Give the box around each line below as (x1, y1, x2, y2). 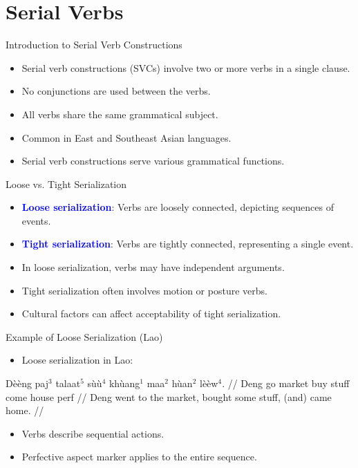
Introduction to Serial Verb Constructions (6, 37, 182, 52)
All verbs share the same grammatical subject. (21, 106, 218, 121)
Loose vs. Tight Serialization (6, 176, 126, 191)
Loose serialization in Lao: (21, 353, 133, 367)
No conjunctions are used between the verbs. (21, 84, 211, 98)
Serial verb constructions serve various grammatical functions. (21, 153, 285, 168)
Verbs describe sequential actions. (21, 426, 164, 440)
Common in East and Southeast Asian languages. (21, 130, 232, 144)
